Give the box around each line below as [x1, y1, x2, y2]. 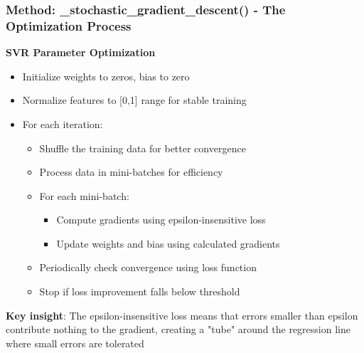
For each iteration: [22, 116, 103, 131]
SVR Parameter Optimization [6, 45, 156, 60]
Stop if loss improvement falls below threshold [39, 284, 240, 299]
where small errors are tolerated [6, 335, 144, 350]
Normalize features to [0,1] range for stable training [22, 93, 247, 107]
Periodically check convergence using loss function [39, 260, 257, 275]
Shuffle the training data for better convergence [39, 140, 246, 155]
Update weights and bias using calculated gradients [56, 236, 280, 251]
